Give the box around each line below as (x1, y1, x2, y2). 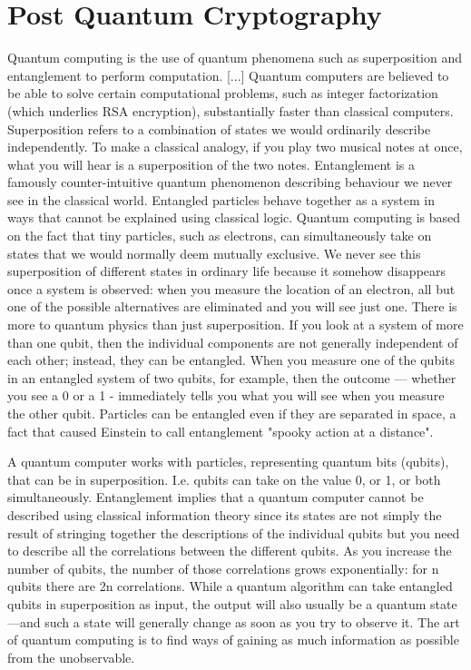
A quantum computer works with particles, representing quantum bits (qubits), (7, 452, 449, 471)
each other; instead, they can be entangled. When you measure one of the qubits (7, 350, 456, 369)
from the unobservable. (7, 647, 135, 666)
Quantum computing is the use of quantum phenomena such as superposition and (7, 48, 463, 67)
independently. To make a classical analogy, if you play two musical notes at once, (7, 137, 463, 156)
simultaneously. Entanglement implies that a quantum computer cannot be (7, 488, 424, 507)
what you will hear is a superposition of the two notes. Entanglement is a (7, 154, 416, 173)
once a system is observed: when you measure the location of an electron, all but (7, 279, 456, 298)
